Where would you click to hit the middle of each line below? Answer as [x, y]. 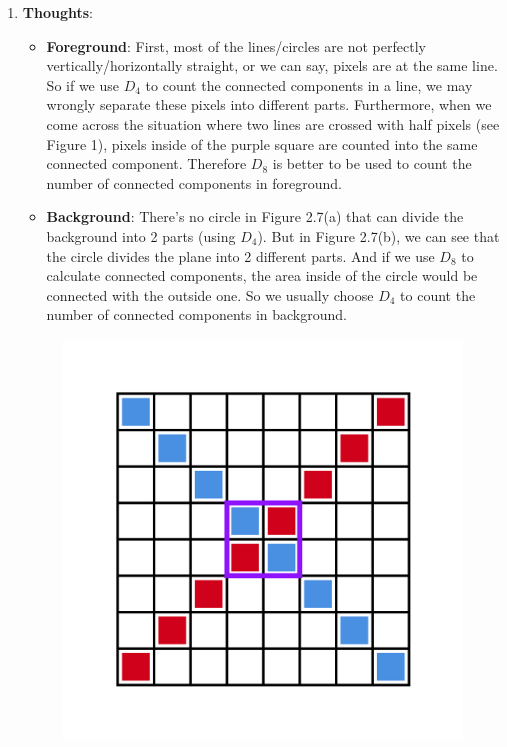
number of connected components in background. [196, 314]
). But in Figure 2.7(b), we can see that [378, 235]
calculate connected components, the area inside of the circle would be [262, 275]
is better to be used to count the [372, 163]
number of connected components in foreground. [194, 182]
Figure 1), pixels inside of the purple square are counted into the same [262, 143]
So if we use [82, 84]
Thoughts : [58, 12]
